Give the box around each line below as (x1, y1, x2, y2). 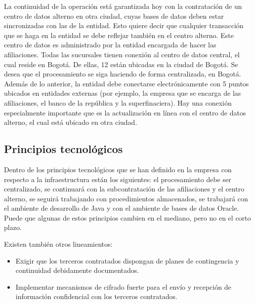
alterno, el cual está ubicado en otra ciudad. (4, 117, 137, 127)
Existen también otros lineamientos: (4, 239, 113, 249)
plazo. (4, 222, 22, 232)
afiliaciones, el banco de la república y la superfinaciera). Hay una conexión (4, 97, 232, 108)
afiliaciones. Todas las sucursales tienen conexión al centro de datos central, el (4, 49, 240, 59)
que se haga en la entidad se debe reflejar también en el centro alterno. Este (4, 30, 234, 40)
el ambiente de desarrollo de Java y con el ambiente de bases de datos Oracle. (4, 203, 239, 213)
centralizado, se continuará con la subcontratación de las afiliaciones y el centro (4, 184, 245, 194)
